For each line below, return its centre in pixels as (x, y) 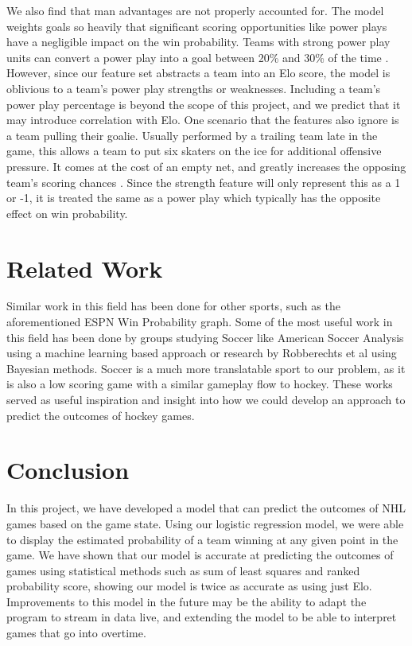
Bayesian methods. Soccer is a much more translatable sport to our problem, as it (206, 368)
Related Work (85, 268)
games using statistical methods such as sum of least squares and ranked (183, 570)
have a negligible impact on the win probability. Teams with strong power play (198, 42)
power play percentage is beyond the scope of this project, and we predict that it (204, 104)
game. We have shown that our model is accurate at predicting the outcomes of (200, 555)
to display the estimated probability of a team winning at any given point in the (202, 539)
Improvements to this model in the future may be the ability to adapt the (187, 601)
